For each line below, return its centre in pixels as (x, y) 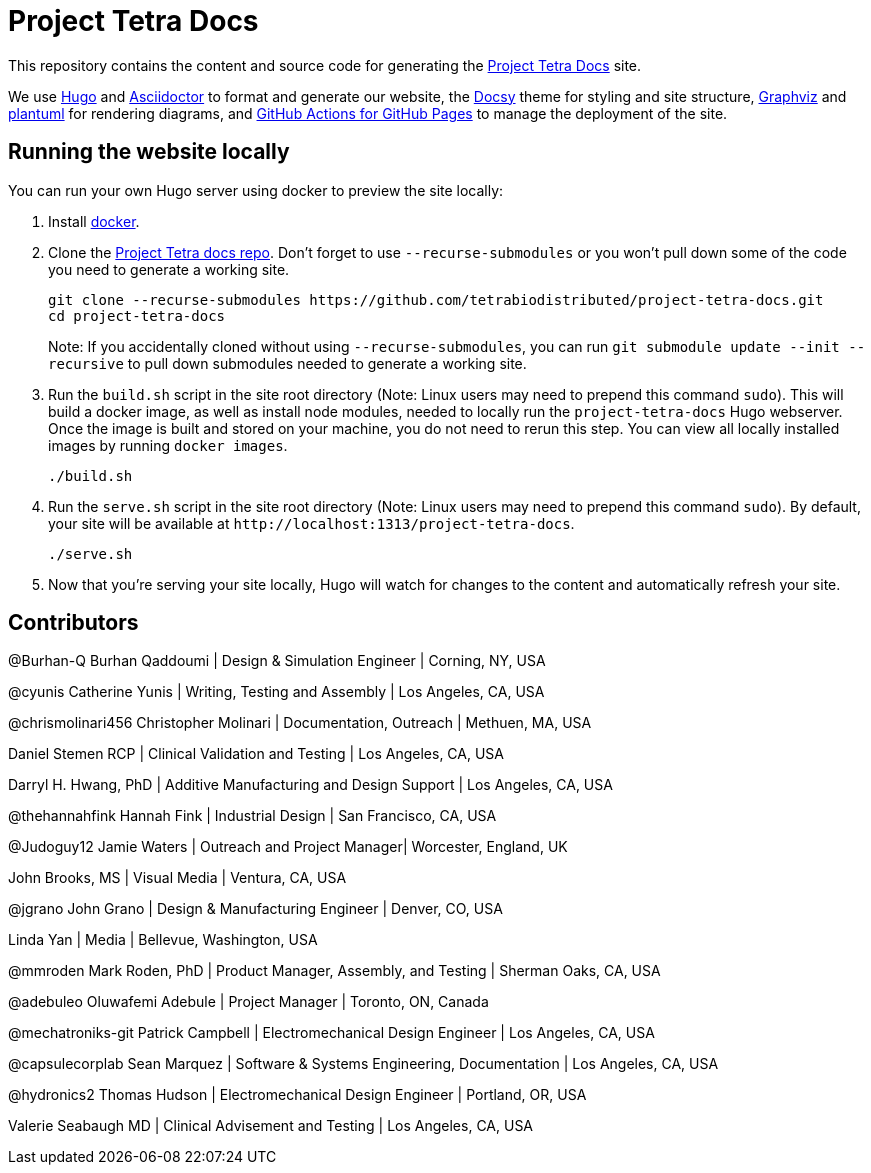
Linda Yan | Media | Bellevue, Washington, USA (163, 940)
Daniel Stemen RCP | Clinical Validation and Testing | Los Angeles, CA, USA (256, 754)
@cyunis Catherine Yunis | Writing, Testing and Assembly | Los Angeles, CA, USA (276, 692)
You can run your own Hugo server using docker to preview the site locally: (256, 190)
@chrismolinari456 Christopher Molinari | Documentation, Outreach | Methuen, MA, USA (300, 723)
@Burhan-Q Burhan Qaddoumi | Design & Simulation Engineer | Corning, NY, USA (277, 661)
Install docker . (94, 221)
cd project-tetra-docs (137, 315)
